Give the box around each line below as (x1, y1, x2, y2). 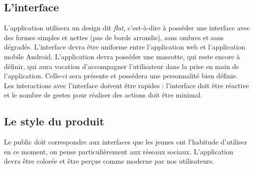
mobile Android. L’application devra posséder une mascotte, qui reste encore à (4, 51, 240, 61)
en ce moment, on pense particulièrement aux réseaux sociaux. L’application (4, 146, 233, 156)
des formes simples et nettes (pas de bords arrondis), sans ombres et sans (4, 32, 224, 42)
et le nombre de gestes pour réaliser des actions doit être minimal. (4, 90, 203, 100)
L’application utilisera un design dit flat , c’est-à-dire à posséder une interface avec (4, 23, 250, 33)
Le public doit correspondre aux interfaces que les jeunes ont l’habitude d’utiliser (4, 137, 247, 147)
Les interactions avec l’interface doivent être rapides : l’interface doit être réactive (4, 80, 249, 90)
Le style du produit (4, 114, 104, 129)
